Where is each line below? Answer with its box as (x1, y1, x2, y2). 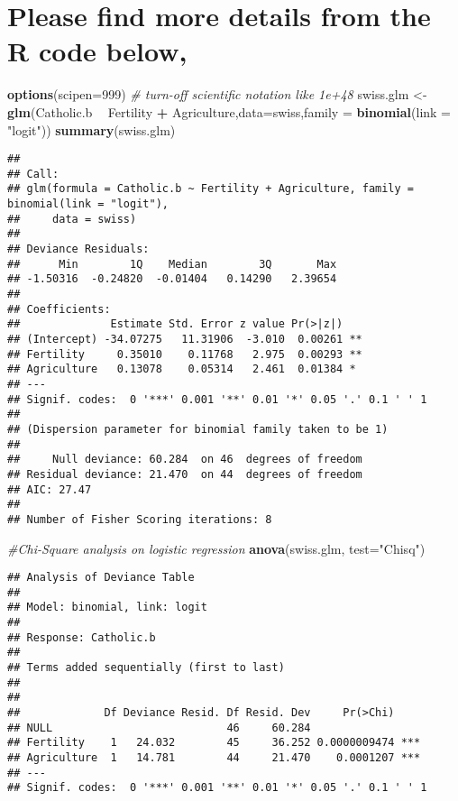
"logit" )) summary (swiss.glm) (7, 120, 176, 139)
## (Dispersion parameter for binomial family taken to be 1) (7, 422, 389, 436)
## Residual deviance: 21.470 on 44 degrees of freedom (7, 467, 362, 481)
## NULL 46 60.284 (7, 721, 311, 734)
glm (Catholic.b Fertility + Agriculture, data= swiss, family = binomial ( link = (7, 102, 452, 121)
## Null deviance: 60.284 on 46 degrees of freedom (7, 453, 362, 466)
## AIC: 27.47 (7, 483, 92, 496)
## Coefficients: (7, 302, 111, 316)
